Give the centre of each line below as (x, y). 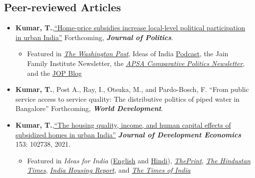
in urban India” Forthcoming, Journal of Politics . (94, 37)
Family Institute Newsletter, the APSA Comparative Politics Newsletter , (136, 63)
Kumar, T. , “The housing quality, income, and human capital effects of (123, 124)
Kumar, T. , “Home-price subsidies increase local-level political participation (130, 28)
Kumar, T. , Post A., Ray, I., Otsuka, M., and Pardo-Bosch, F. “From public (132, 89)
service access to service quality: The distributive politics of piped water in (127, 99)
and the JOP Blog (55, 73)
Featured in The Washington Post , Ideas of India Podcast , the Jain (128, 54)
